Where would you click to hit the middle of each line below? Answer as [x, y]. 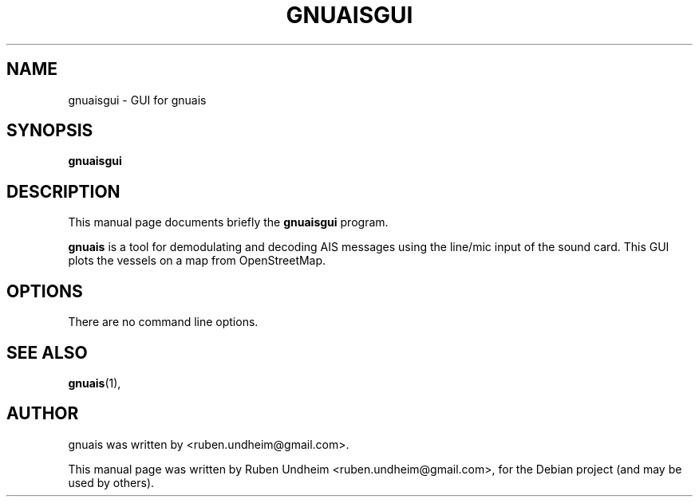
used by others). [111, 482]
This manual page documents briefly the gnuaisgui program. [228, 222]
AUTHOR [43, 414]
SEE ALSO [47, 352]
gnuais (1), [95, 383]
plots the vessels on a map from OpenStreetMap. [197, 261]
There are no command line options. [163, 322]
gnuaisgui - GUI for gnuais [137, 100]
